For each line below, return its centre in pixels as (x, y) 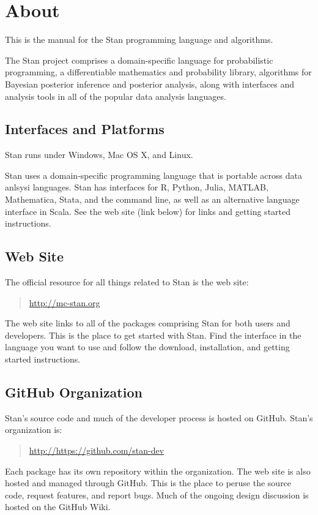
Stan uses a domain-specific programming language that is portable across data (153, 175)
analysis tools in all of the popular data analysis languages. (116, 96)
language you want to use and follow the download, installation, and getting (147, 347)
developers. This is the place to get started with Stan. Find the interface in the (153, 335)
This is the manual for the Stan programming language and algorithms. (139, 39)
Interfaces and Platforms (85, 129)
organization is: (34, 430)
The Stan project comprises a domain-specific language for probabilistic (139, 60)
